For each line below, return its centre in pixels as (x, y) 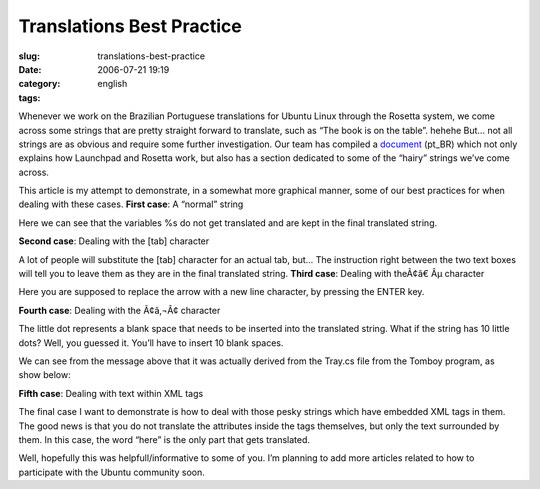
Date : (30, 69)
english (112, 84)
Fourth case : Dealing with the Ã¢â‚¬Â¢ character (119, 310)
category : (39, 84)
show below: (44, 375)
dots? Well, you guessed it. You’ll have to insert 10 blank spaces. (151, 342)
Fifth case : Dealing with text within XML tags (111, 393)
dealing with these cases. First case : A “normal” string (131, 204)
